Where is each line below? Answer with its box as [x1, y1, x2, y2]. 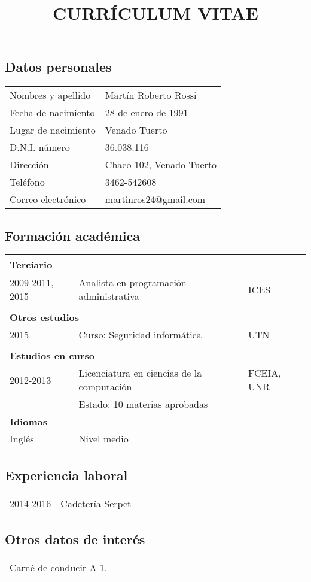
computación [78, 380, 132, 394]
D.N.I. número [10, 140, 70, 154]
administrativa [78, 289, 139, 304]
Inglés [10, 432, 34, 446]
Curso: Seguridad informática [78, 328, 202, 342]
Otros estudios [10, 310, 80, 325]
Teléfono [10, 175, 45, 189]
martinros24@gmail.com [105, 192, 206, 207]
